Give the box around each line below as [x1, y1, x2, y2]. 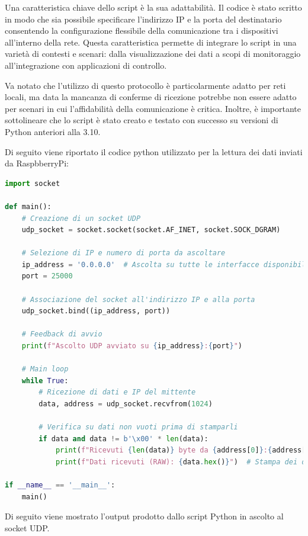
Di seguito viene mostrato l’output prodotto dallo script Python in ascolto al [5, 510, 284, 522]
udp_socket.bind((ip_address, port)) [21, 307, 171, 316]
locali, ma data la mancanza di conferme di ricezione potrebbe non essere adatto [5, 91, 297, 103]
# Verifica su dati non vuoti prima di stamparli [38, 423, 238, 432]
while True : [21, 376, 69, 385]
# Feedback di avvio [21, 330, 102, 339]
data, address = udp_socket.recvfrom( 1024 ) [38, 400, 213, 408]
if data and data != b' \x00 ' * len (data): [38, 434, 208, 443]
